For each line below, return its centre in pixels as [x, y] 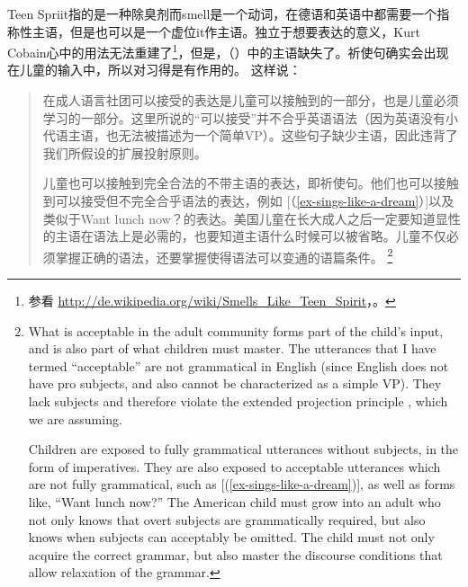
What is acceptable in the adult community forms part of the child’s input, [236, 330]
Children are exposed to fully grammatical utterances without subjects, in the [243, 449]
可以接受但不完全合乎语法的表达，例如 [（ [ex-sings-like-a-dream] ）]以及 [255, 200]
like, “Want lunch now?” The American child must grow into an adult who [234, 501]
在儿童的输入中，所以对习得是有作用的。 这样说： [154, 70]
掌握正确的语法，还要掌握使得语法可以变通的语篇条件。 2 [224, 255]
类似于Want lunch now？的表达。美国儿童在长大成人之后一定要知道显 [245, 218]
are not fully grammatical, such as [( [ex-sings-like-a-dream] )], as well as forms [242, 484]
